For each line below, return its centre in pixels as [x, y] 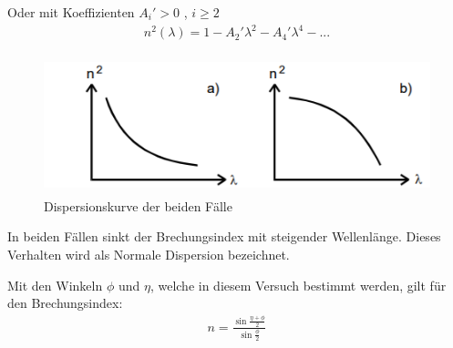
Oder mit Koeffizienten [71, 12]
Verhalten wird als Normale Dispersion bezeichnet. [149, 255]
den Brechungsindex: [65, 303]
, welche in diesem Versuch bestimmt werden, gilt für [298, 285]
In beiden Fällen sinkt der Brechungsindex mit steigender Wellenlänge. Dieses [224, 236]
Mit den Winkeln [55, 285]
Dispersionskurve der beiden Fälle [138, 205]
